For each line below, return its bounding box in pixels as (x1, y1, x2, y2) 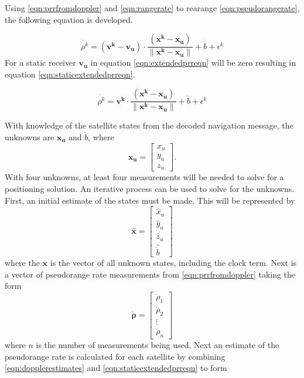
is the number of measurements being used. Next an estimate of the (36, 339, 279, 351)
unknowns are (5, 131, 54, 143)
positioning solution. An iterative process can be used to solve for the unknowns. (5, 183, 295, 195)
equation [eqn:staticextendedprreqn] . (5, 67, 135, 80)
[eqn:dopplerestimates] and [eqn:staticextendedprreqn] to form (5, 362, 227, 374)
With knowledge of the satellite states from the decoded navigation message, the (5, 119, 293, 131)
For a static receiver (5, 56, 76, 69)
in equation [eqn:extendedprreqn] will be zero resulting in (90, 56, 296, 69)
